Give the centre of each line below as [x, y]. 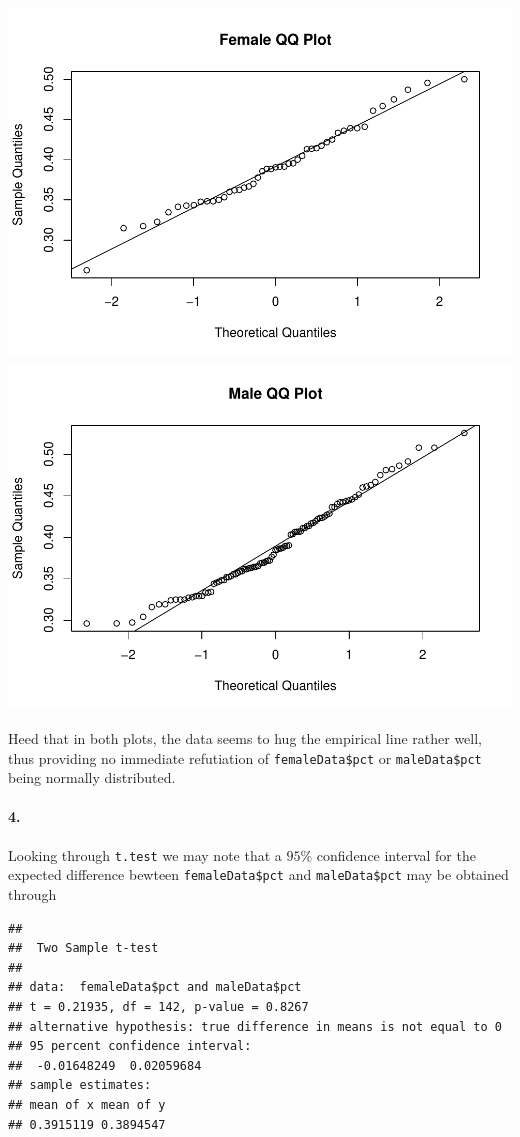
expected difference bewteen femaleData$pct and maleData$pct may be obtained [258, 874]
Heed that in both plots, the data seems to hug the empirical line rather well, [245, 738]
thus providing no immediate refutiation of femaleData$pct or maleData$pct [245, 757]
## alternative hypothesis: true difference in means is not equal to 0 [255, 1026]
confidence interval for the [396, 854]
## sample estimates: [80, 1085]
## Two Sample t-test [83, 948]
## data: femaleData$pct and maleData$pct [155, 987]
